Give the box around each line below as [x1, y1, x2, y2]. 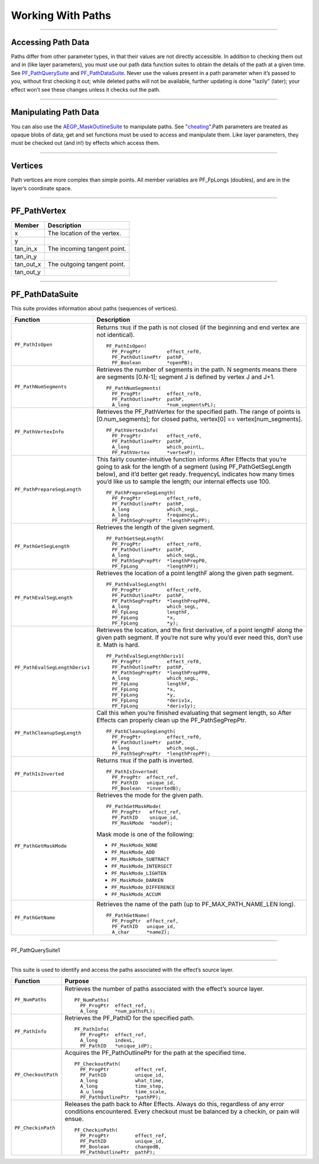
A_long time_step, [80, 1083, 165, 1090]
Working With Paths [11, 9, 112, 22]
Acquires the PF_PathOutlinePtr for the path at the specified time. [64, 1049, 246, 1057]
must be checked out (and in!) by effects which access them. [11, 140, 160, 147]
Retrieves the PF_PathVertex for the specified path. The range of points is [96, 408, 301, 416]
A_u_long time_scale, [80, 1088, 168, 1095]
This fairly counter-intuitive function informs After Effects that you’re [96, 455, 287, 463]
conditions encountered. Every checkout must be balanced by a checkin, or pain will [64, 1107, 300, 1116]
